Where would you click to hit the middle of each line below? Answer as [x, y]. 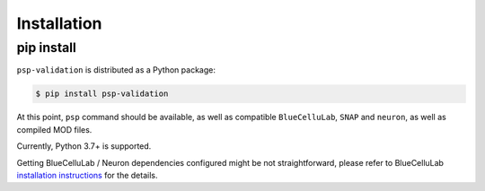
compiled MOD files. [54, 129]
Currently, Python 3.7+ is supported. [84, 146]
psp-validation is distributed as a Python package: [116, 70]
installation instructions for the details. [87, 175]
